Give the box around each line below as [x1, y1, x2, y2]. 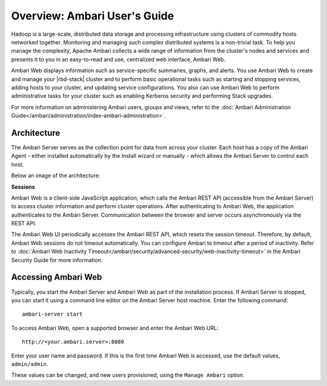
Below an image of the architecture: [11, 172, 101, 179]
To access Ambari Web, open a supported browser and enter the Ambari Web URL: [11, 324, 219, 331]
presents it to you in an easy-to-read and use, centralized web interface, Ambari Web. [11, 55, 226, 63]
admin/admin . [11, 360, 48, 367]
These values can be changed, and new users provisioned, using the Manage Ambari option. [11, 371, 245, 379]
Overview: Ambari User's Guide [11, 9, 174, 22]
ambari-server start [22, 311, 83, 318]
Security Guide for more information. [11, 256, 103, 263]
